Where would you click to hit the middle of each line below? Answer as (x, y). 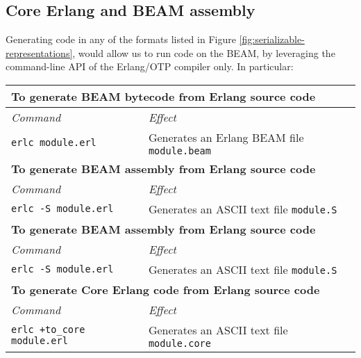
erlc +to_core (48, 330)
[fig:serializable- (272, 39)
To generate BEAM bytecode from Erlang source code (163, 96)
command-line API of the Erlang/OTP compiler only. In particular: (150, 66)
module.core (179, 343)
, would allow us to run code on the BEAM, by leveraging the (204, 52)
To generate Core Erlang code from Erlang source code (166, 289)
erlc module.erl (54, 143)
